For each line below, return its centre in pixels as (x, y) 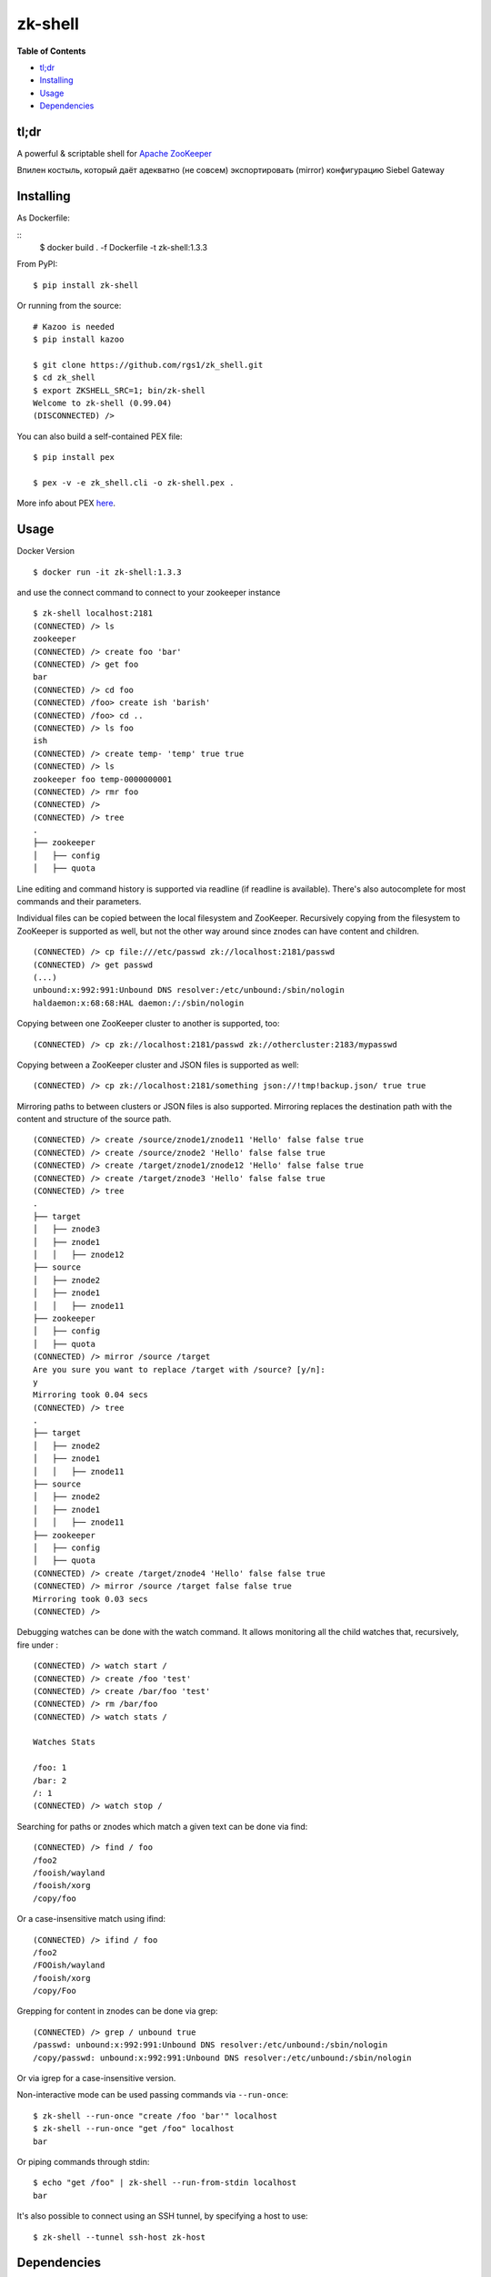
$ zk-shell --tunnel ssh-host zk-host (120, 2237)
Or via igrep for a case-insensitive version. (96, 2078)
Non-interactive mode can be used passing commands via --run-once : (153, 2095)
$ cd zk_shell (64, 378)
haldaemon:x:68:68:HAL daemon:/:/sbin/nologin (139, 1003)
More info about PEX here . (66, 503)
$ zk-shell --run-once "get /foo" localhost (134, 2129)
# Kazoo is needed (74, 327)
